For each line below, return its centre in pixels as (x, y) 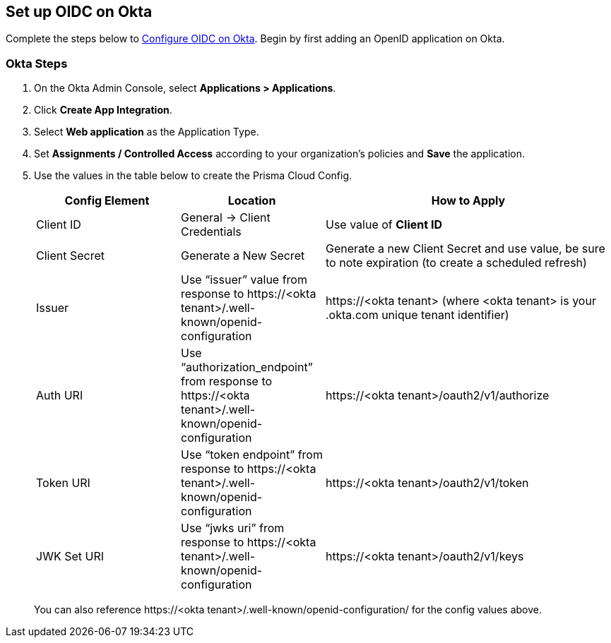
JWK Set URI (70, 557)
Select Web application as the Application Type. (147, 132)
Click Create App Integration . (103, 110)
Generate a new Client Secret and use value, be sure (465, 249)
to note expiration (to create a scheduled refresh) (456, 263)
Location (252, 201)
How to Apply (468, 201)
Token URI (63, 483)
